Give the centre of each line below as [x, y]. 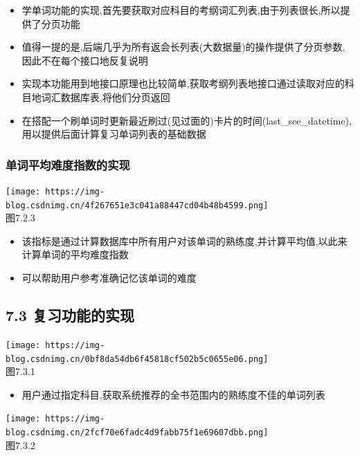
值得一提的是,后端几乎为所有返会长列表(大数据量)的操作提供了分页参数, [183, 47]
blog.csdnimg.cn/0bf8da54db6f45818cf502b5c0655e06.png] [137, 359]
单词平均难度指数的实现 [68, 164]
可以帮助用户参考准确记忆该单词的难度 [109, 278]
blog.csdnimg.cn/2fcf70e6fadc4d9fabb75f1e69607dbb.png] [137, 433]
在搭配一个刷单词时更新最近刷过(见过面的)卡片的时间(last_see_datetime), [187, 120]
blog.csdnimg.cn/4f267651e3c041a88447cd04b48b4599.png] [137, 205]
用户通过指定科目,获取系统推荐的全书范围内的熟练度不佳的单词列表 [173, 394]
